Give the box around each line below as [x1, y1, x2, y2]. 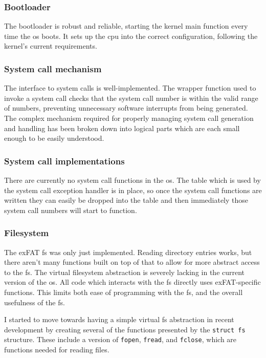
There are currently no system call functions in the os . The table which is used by [4, 175, 261, 185]
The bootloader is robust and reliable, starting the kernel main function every [4, 20, 248, 31]
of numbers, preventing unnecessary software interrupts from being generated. [4, 102, 248, 113]
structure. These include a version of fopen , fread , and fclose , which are [4, 334, 237, 345]
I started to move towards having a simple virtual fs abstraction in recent [4, 314, 234, 325]
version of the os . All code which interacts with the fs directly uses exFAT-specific [4, 277, 261, 287]
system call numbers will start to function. [4, 204, 137, 215]
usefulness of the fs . [4, 297, 65, 307]
